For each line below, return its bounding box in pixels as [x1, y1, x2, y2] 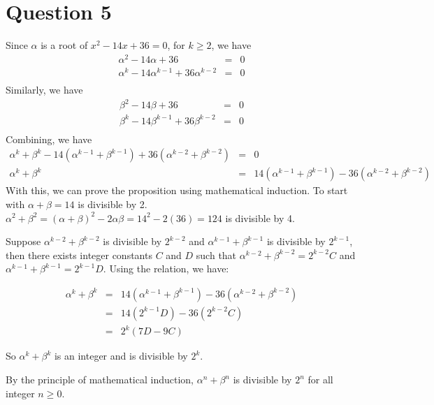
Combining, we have [6, 131, 92, 146]
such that [196, 247, 237, 262]
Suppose [6, 234, 41, 249]
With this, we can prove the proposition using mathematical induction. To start [6, 183, 348, 198]
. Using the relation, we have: [103, 261, 229, 276]
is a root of [41, 38, 88, 52]
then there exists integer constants [6, 247, 152, 262]
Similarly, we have [6, 82, 83, 96]
